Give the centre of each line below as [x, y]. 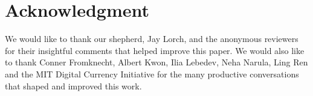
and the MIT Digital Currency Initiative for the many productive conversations [152, 73]
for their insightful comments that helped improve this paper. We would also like [155, 50]
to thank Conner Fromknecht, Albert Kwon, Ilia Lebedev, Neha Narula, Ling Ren [156, 62]
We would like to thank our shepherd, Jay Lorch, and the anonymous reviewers [152, 39]
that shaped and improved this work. [73, 85]
